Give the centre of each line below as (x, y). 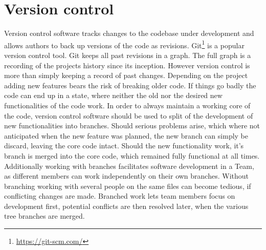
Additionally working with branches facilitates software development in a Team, (129, 166)
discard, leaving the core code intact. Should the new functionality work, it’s (124, 146)
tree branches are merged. (45, 216)
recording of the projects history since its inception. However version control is (127, 65)
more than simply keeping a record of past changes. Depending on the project (126, 75)
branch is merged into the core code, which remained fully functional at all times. (132, 155)
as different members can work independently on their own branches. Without (126, 176)
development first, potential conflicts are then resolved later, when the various (126, 206)
